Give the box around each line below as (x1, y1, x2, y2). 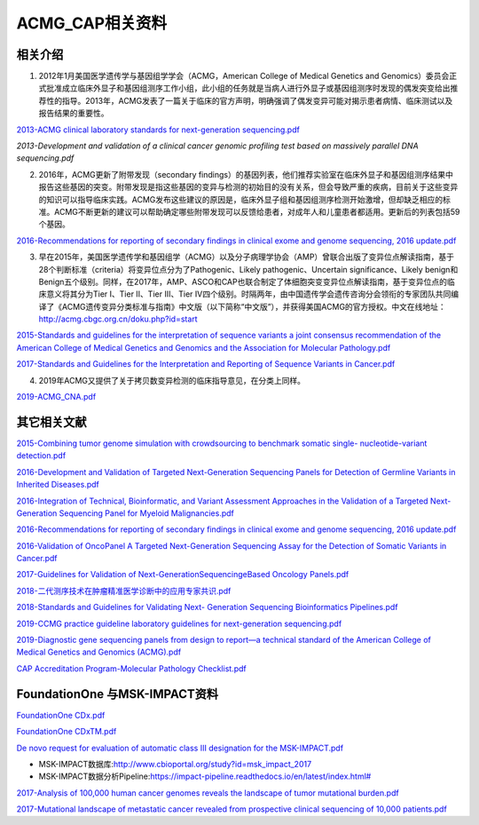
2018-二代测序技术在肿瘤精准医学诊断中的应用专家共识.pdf (16, 585, 232, 596)
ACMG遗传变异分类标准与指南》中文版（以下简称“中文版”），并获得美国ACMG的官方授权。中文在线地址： (61, 301, 447, 312)
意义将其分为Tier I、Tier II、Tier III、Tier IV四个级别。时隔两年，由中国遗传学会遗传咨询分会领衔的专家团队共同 (45, 289, 452, 299)
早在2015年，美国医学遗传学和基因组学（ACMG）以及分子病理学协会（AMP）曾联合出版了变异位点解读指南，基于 (38, 251, 455, 262)
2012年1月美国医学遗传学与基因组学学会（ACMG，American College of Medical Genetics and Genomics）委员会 (38, 71, 450, 82)
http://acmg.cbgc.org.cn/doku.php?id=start (38, 313, 199, 324)
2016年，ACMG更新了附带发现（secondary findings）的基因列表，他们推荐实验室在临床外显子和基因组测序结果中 (38, 169, 454, 179)
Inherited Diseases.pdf (16, 480, 99, 490)
